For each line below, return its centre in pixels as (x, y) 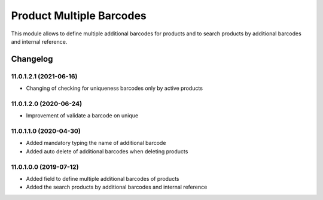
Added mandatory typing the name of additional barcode (96, 143)
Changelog (32, 59)
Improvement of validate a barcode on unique (82, 116)
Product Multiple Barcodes (79, 16)
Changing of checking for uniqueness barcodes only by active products (115, 88)
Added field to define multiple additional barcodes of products (103, 178)
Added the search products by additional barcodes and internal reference (117, 187)
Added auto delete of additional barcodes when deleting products (107, 151)
